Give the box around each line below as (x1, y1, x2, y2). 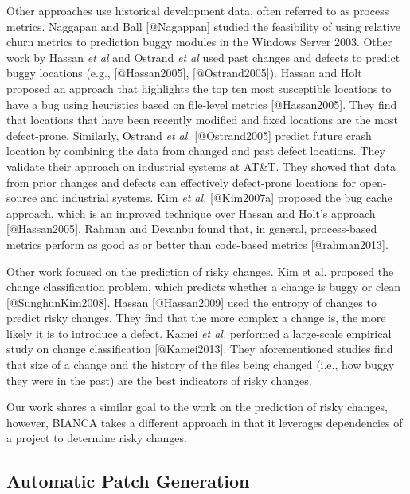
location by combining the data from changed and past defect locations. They (6, 142, 385, 159)
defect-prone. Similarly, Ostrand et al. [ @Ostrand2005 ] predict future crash (6, 126, 372, 143)
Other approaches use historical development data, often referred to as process (6, 2, 389, 18)
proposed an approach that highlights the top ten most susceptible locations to (6, 80, 392, 96)
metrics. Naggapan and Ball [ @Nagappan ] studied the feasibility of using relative (6, 18, 400, 34)
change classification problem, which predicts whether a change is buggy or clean (6, 278, 401, 295)
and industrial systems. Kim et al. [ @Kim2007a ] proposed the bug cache (40, 189, 392, 206)
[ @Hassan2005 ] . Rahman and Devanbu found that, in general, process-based (6, 220, 377, 237)
